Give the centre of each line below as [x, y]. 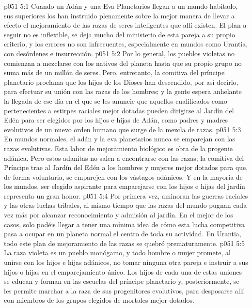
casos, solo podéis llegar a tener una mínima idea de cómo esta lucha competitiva [125, 224]
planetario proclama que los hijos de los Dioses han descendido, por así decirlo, [121, 82]
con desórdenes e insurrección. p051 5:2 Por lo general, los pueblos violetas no [119, 53]
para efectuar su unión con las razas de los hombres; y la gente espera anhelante [123, 91]
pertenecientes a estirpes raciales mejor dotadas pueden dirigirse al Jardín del [119, 110]
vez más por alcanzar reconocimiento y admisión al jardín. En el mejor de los [118, 215]
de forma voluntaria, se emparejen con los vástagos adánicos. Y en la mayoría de [123, 177]
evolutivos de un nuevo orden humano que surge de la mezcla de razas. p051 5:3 [123, 129]
